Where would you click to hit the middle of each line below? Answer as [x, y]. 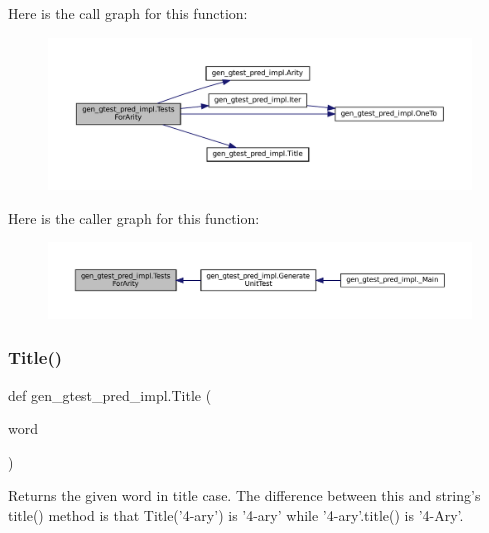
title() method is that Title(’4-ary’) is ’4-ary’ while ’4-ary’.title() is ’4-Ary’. [236, 514]
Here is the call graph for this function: [128, 13]
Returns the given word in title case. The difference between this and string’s [244, 495]
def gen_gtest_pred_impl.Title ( [110, 394]
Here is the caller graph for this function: [134, 217]
